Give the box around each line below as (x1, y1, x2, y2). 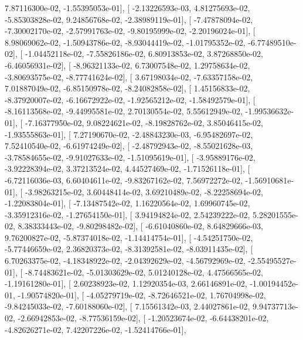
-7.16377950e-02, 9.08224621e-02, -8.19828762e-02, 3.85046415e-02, (25, 116, 263, 128)
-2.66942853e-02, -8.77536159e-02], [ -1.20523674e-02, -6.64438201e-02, (18, 312, 269, 324)
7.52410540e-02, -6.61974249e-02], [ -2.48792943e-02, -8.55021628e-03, (5, 140, 253, 152)
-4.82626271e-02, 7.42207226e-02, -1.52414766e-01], (5, 323, 186, 335)
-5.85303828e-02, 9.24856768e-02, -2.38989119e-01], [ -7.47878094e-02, (5, 13, 253, 25)
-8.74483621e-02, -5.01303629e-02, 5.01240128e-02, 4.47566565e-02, (25, 266, 263, 278)
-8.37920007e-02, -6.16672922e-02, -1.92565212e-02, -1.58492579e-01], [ (5, 93, 256, 106)
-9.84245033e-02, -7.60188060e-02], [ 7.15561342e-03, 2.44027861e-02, (5, 300, 250, 312)
